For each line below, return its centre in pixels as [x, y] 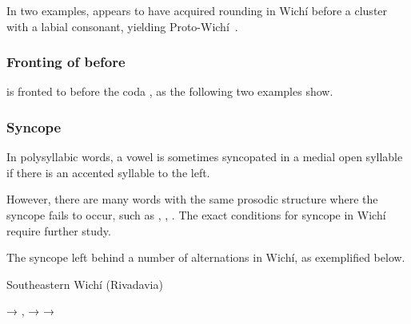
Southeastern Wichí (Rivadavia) [85, 284]
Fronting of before [66, 62]
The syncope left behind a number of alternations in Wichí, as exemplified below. [206, 257]
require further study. [59, 230]
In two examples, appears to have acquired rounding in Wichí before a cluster [197, 10]
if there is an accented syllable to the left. [108, 172]
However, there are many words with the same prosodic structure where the [192, 199]
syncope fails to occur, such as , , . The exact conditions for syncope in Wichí [196, 215]
